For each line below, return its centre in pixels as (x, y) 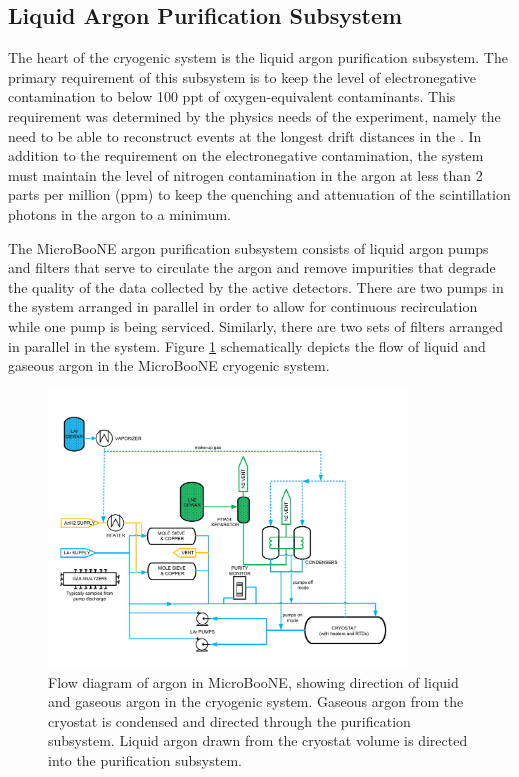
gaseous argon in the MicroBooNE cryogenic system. (169, 365)
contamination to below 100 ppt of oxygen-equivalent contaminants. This (232, 96)
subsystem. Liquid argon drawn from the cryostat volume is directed (258, 740)
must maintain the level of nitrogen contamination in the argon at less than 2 (245, 174)
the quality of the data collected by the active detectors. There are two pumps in (256, 286)
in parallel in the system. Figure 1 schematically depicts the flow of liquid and (247, 345)
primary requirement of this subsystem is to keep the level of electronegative (242, 76)
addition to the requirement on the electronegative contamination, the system (246, 155)
